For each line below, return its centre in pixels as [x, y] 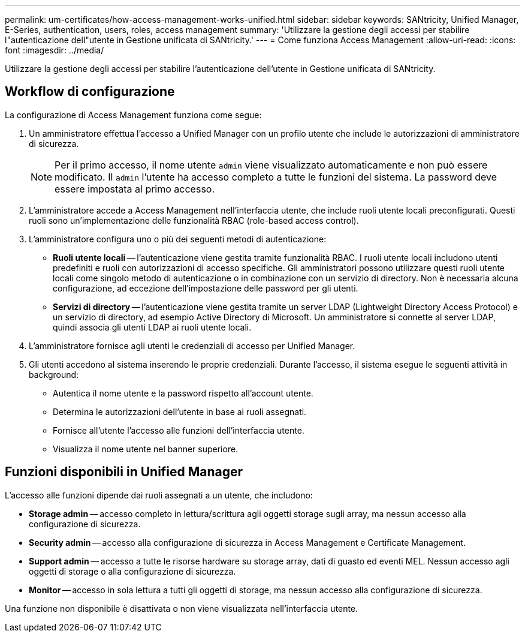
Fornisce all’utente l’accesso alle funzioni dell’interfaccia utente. [179, 430]
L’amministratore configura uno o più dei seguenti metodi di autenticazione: [178, 239]
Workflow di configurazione [90, 92]
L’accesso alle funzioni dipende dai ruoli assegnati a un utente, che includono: [159, 495]
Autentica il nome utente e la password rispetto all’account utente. [183, 393]
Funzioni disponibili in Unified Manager [124, 472]
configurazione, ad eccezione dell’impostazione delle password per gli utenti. [206, 288]
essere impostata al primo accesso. [135, 189]
